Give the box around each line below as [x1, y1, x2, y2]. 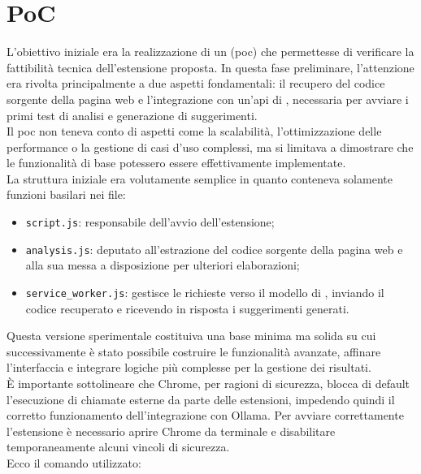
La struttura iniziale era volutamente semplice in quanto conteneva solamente [7, 170, 393, 187]
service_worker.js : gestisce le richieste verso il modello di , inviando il [25, 283, 384, 300]
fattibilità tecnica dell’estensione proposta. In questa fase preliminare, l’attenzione [7, 58, 414, 75]
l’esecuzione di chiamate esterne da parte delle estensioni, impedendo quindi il [7, 390, 395, 407]
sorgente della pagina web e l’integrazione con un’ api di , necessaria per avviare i [7, 90, 409, 107]
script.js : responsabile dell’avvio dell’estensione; [25, 213, 275, 231]
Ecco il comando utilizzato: [7, 454, 141, 471]
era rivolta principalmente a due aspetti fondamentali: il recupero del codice [7, 75, 385, 92]
